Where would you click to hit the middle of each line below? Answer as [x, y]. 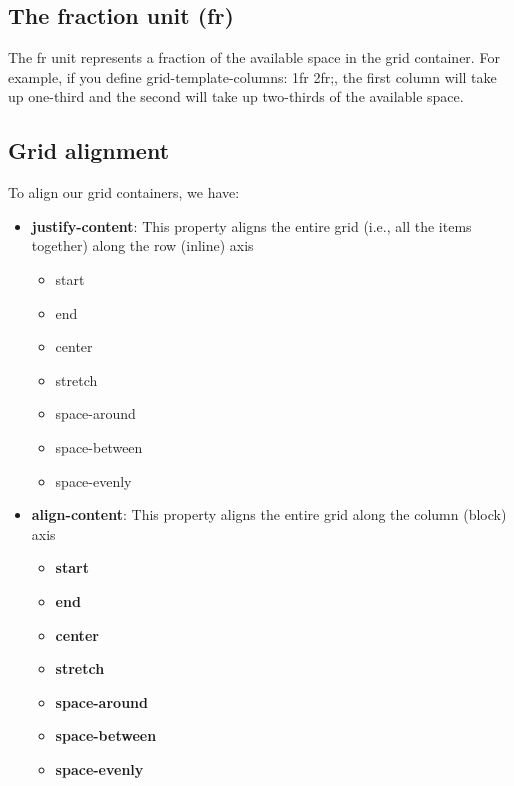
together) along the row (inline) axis [142, 245]
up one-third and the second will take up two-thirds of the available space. [236, 96]
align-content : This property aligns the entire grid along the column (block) [269, 514]
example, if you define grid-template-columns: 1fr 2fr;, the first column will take [252, 76]
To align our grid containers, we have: [124, 192]
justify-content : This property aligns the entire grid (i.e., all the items [251, 225]
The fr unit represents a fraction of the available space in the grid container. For [254, 57]
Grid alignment [89, 150]
